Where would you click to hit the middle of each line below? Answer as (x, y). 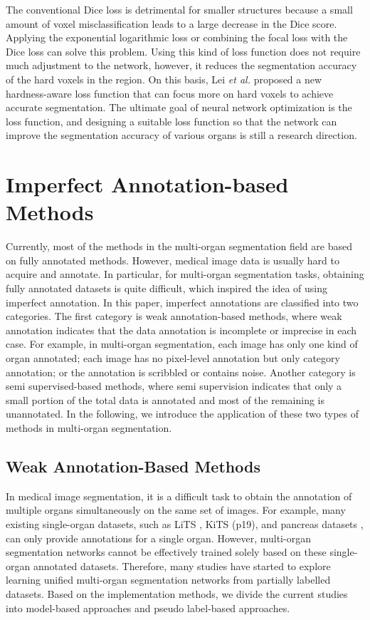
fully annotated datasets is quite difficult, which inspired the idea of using (166, 288)
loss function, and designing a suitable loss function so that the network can (171, 121)
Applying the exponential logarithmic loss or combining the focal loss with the (177, 37)
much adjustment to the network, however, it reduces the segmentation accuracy (181, 65)
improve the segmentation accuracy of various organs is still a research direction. (181, 135)
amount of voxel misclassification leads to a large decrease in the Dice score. (171, 23)
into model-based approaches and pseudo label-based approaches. (148, 608)
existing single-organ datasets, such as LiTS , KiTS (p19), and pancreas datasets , (185, 523)
